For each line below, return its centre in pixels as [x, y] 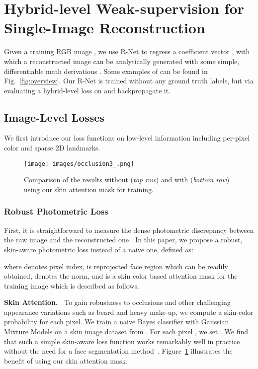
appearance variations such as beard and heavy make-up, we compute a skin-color [129, 312]
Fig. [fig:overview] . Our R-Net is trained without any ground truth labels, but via [129, 81]
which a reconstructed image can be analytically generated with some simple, [122, 61]
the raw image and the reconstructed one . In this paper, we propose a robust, [123, 240]
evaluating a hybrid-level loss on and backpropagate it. [87, 90]
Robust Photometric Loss [56, 211]
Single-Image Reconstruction [105, 28]
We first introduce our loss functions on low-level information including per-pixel [127, 138]
